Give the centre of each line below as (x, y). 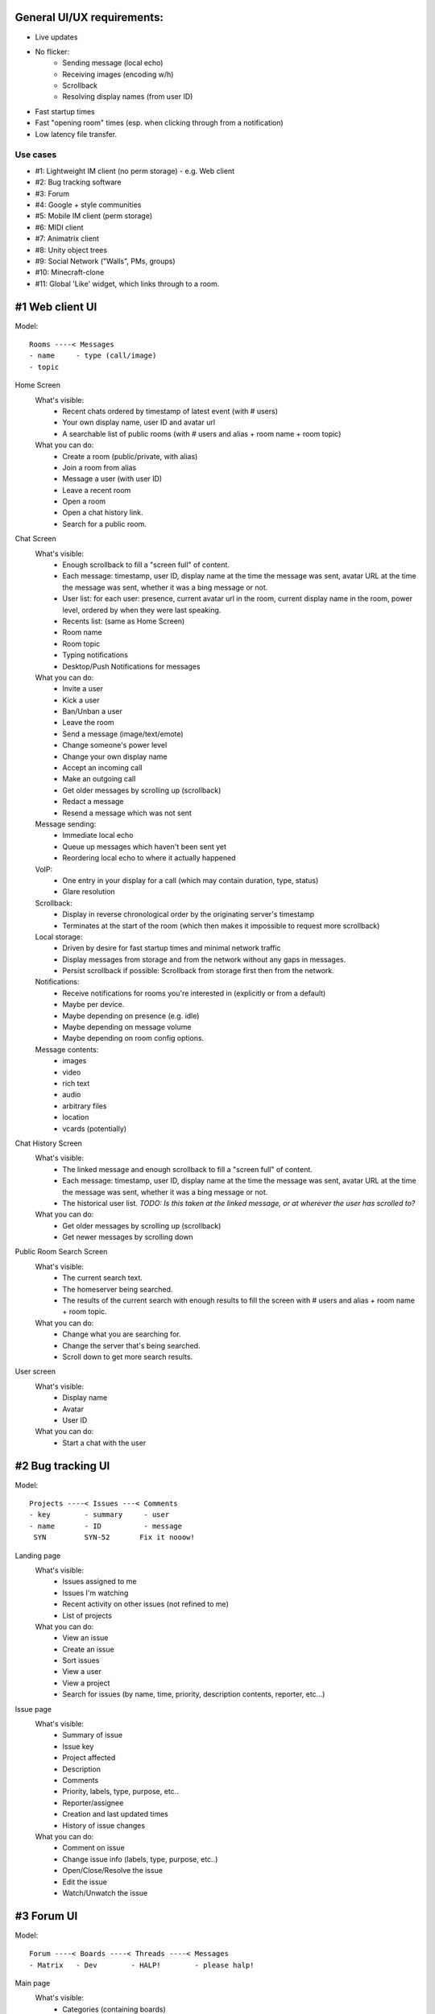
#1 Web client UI (56, 307)
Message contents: (67, 1049)
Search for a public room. (104, 524)
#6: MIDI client (59, 227)
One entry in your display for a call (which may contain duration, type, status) (191, 880)
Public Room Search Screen (61, 1252)
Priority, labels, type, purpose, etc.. (120, 1792)
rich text (76, 1083)
